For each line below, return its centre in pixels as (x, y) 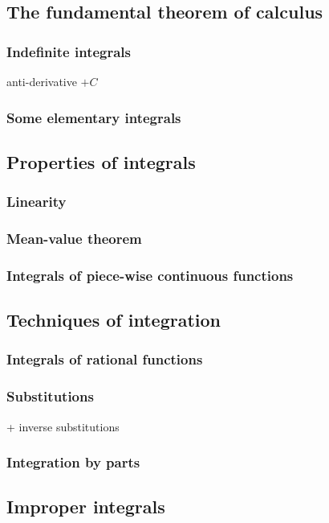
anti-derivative (42, 81)
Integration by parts (73, 462)
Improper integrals (86, 507)
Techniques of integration (114, 320)
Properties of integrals (101, 161)
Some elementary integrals (94, 117)
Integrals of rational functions (105, 359)
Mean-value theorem (74, 238)
